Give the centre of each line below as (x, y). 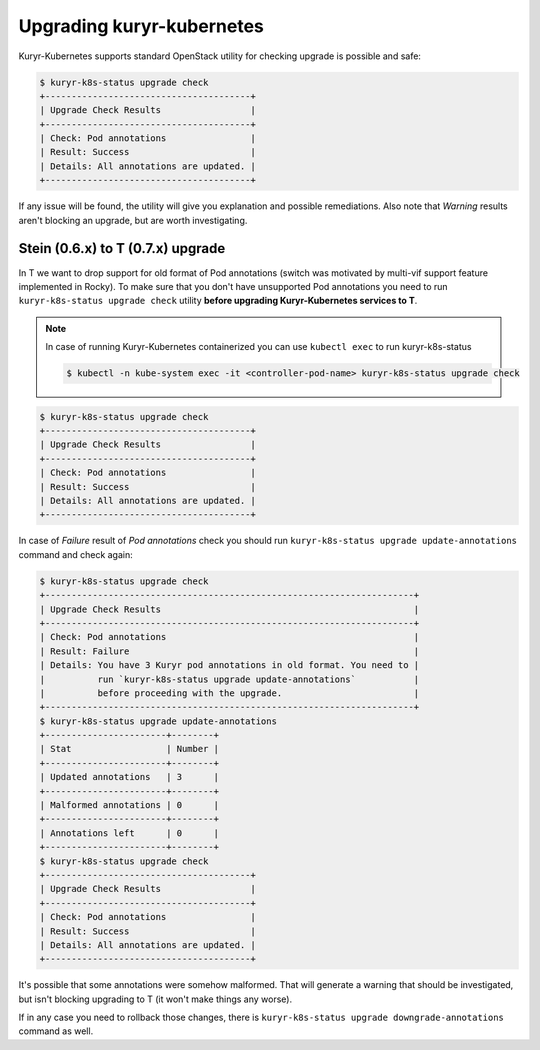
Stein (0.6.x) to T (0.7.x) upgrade (122, 248)
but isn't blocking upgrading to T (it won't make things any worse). (155, 999)
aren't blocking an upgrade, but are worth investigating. (133, 220)
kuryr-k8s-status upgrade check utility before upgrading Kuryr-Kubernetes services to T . (218, 301)
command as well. (56, 1031)
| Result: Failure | (229, 651)
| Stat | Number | (129, 749)
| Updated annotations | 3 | (129, 777)
